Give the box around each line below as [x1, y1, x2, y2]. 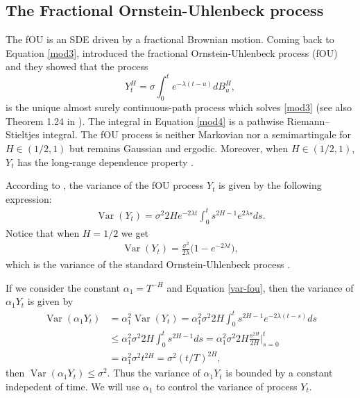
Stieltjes [6, 127, 40, 142]
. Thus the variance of [107, 365, 200, 380]
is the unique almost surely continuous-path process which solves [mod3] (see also [6, 100, 352, 115]
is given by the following [218, 178, 322, 192]
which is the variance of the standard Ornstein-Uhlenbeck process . [6, 257, 291, 272]
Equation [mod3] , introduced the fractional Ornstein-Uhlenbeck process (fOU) [6, 45, 338, 60]
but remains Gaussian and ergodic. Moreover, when [69, 141, 289, 156]
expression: [6, 191, 52, 206]
